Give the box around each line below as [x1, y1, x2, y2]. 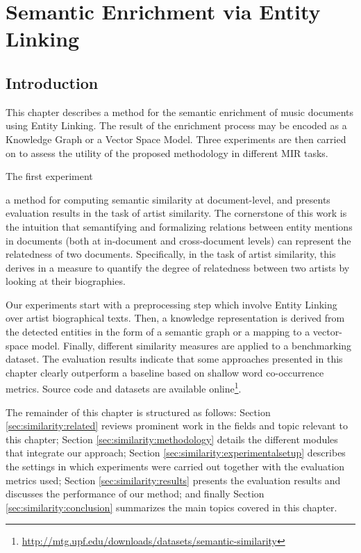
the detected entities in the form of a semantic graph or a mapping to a [6, 324, 310, 339]
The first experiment [6, 169, 93, 183]
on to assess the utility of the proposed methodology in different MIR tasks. [6, 145, 328, 160]
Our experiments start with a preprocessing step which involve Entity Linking [6, 297, 337, 311]
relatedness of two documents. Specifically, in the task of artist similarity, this [6, 247, 336, 261]
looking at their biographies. [6, 274, 126, 288]
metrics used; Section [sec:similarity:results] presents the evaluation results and [6, 472, 341, 487]
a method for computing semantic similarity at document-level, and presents [6, 192, 330, 206]
